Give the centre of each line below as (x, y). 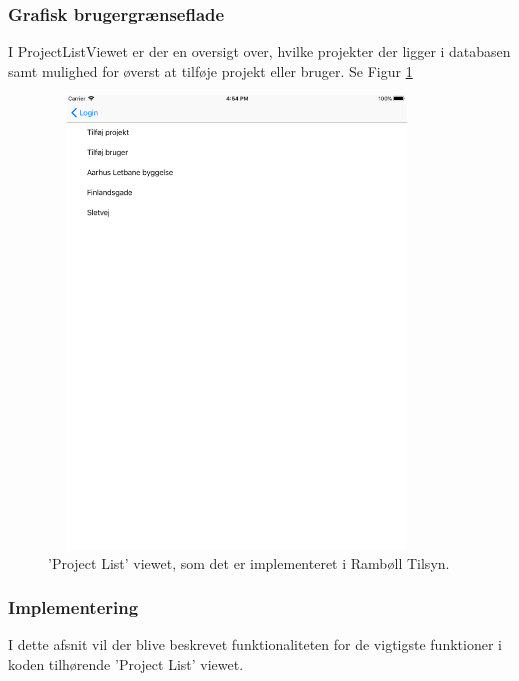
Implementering (73, 607)
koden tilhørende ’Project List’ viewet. (126, 663)
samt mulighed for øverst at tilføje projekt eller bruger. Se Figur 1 (210, 70)
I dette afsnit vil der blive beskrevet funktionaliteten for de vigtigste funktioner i (255, 644)
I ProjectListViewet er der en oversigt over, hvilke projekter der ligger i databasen (259, 51)
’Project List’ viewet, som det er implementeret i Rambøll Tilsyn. (249, 562)
